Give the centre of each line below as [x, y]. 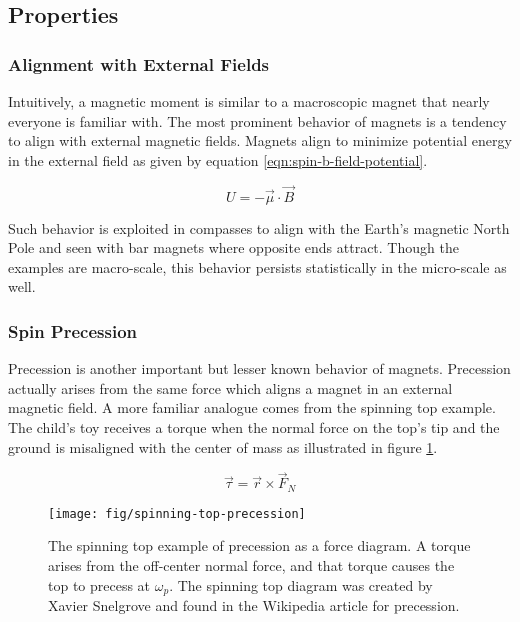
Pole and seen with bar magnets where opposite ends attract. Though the [233, 247]
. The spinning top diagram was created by [301, 584]
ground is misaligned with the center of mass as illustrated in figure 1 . [223, 446]
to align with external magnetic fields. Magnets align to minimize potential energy [260, 140]
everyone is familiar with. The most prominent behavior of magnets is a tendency [257, 120]
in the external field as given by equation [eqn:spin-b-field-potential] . [218, 159]
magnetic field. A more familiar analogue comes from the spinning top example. [252, 407]
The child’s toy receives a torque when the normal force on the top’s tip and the [254, 426]
